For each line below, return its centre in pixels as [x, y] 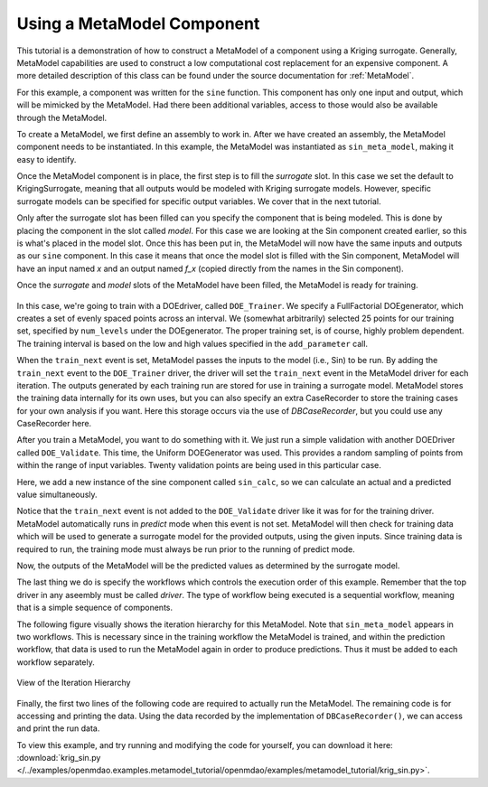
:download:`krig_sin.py [59, 758]
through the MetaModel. [62, 117]
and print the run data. [58, 728]
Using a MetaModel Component [138, 23]
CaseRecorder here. [54, 424]
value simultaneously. [57, 495]
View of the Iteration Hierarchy [74, 683]
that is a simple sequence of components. [95, 608]
